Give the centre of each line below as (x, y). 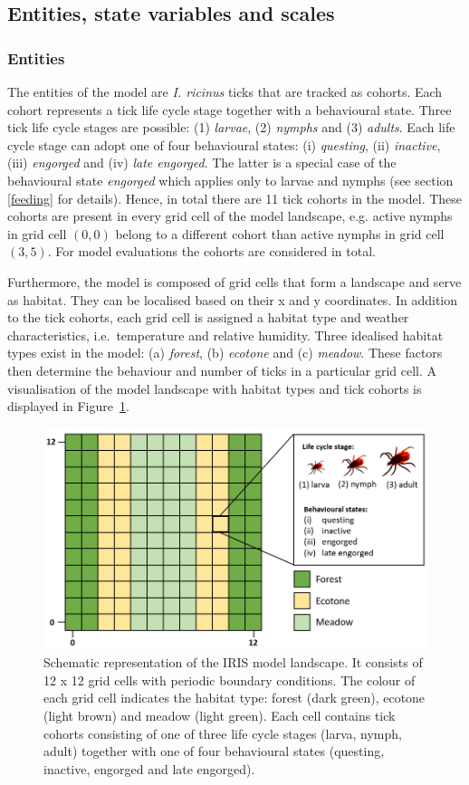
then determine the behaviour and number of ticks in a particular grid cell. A (222, 370)
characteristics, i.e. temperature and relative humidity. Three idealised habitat (225, 335)
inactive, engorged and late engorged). (149, 768)
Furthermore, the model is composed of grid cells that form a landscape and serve (234, 281)
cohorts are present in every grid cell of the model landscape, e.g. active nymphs (230, 216)
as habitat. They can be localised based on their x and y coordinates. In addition (233, 299)
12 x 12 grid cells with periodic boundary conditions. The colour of (230, 680)
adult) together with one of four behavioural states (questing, (214, 751)
